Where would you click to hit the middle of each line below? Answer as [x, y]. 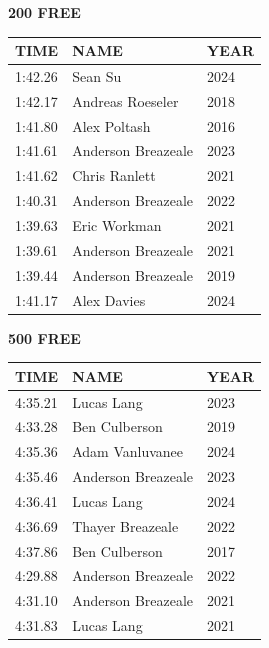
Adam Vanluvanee [128, 451]
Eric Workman [117, 225]
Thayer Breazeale [125, 525]
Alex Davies [109, 299]
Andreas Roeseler [125, 100]
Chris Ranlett [114, 175]
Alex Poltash [111, 125]
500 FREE [44, 337]
